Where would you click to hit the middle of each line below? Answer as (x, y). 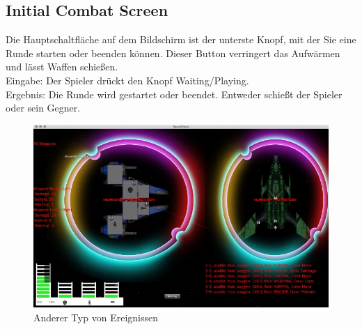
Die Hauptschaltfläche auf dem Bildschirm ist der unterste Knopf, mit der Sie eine (181, 39)
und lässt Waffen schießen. (62, 67)
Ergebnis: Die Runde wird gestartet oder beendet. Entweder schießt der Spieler (174, 94)
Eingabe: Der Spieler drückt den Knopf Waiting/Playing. (127, 80)
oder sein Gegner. (43, 108)
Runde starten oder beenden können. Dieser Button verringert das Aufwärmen (173, 53)
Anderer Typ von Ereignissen (96, 317)
